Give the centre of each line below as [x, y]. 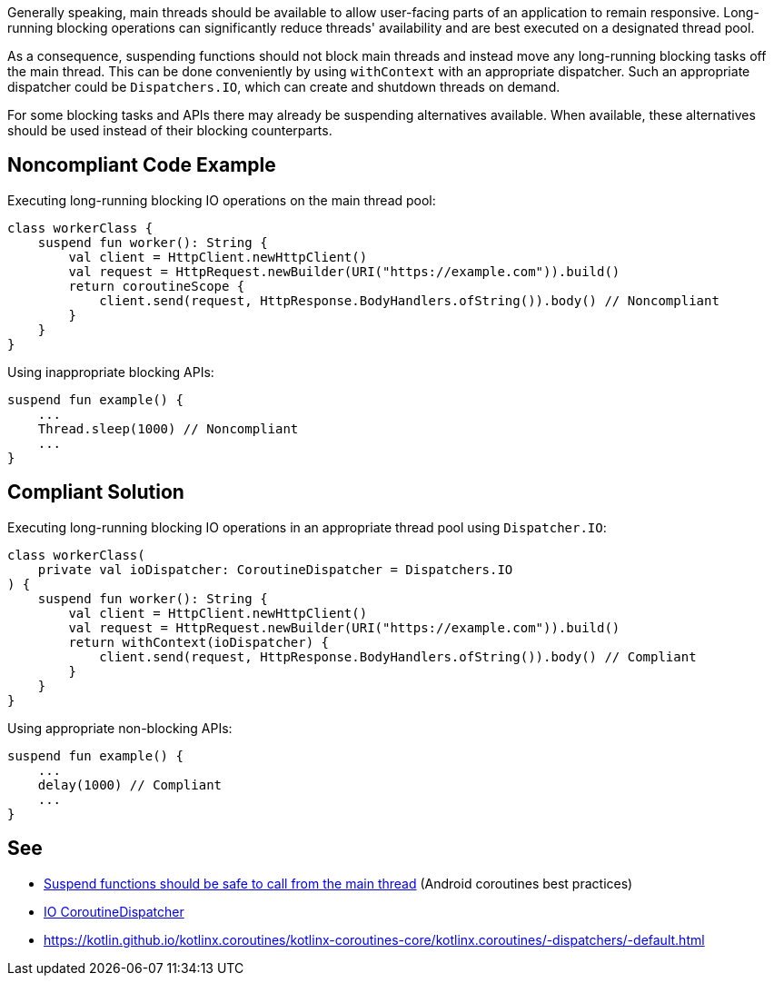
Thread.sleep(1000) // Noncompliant [168, 428]
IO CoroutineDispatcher [114, 911]
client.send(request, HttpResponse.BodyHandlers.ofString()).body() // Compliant [398, 656]
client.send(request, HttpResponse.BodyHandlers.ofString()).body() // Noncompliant [409, 300]
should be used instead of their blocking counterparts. [170, 130]
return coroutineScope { [157, 286]
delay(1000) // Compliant [130, 784]
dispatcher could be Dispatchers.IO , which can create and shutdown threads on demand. [284, 87]
